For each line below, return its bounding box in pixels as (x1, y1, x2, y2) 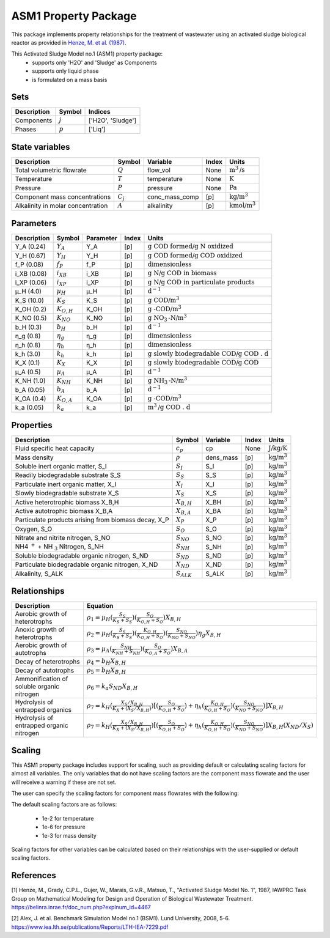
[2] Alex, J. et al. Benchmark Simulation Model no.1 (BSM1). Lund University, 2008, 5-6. (11, 915, 230, 922)
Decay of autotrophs (15, 667, 75, 675)
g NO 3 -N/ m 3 (147, 312, 187, 323)
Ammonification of (15, 674, 68, 683)
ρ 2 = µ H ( (86, 629, 113, 638)
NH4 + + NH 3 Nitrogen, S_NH (15, 541, 104, 552)
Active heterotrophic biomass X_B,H (15, 498, 119, 506)
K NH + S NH (112, 648, 141, 655)
